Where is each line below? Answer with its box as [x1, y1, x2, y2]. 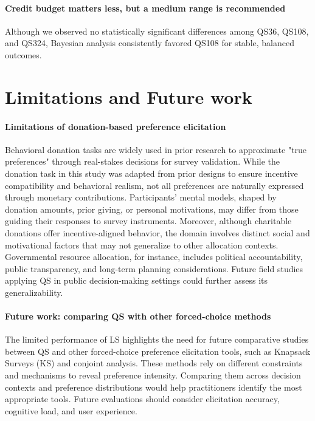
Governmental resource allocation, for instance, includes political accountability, [5, 250, 303, 263]
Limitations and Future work [5, 84, 252, 109]
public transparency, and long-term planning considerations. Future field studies [5, 262, 303, 275]
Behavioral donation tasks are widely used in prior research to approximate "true [5, 143, 307, 156]
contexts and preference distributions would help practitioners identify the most [5, 380, 302, 393]
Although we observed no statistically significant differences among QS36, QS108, [5, 24, 309, 37]
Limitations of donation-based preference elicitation [5, 120, 226, 132]
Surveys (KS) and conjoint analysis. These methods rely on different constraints [5, 357, 303, 369]
